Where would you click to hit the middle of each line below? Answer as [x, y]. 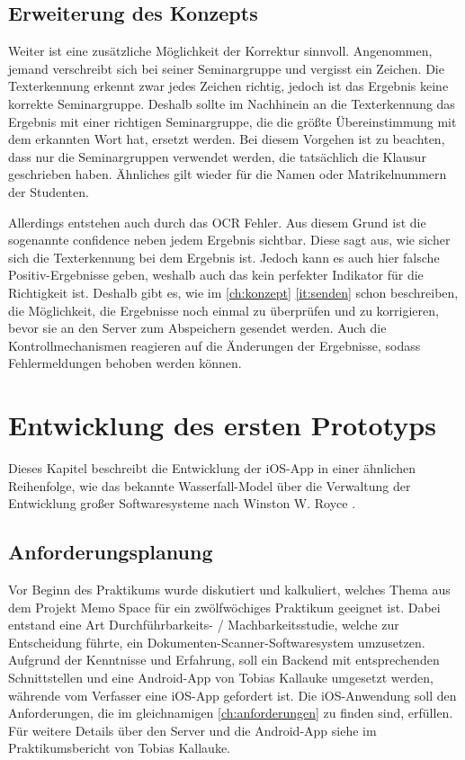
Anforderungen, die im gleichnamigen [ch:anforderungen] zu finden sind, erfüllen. [231, 713]
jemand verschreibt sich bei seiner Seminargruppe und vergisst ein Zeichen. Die [226, 68]
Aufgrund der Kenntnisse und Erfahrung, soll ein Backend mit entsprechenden [224, 660]
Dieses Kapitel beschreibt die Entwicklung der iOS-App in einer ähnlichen [212, 468]
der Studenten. [49, 191]
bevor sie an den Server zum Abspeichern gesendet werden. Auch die [197, 328]
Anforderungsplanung [111, 552]
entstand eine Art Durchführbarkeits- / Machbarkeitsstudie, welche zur [204, 625]
